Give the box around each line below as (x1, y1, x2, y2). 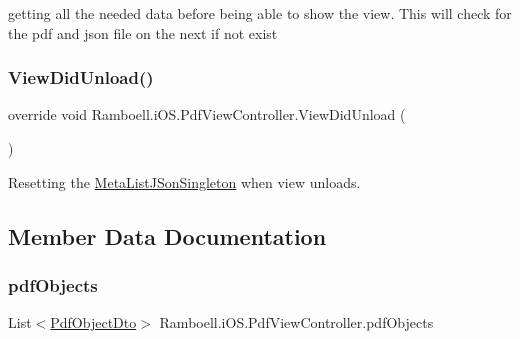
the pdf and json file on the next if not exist (8, 22, 278, 43)
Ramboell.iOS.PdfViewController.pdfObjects (159, 312, 434, 333)
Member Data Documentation (8, 220, 327, 251)
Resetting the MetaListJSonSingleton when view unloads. (8, 171, 361, 192)
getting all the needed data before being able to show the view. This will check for (8, 3, 512, 23)
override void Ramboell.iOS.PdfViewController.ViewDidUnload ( (8, 104, 406, 125)
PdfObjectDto (50, 312, 137, 333)
